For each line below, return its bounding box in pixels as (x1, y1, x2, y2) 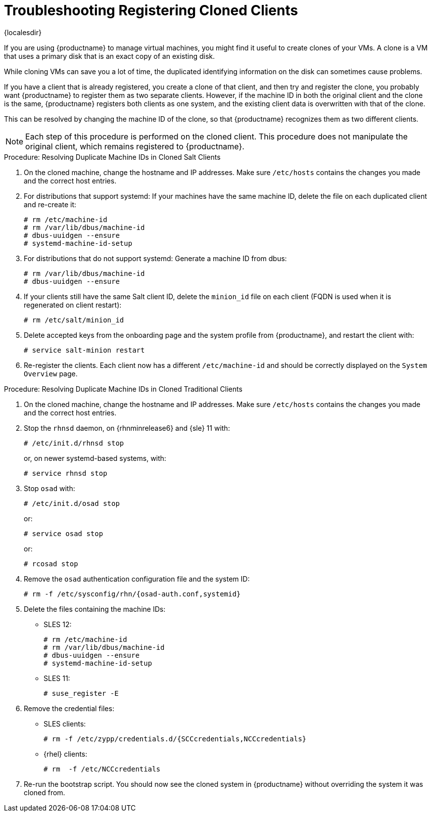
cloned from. (24, 788, 65, 797)
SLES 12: (44, 620, 72, 629)
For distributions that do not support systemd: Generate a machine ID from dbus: (24, 254, 287, 263)
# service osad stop (24, 529, 103, 538)
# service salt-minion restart (24, 346, 145, 354)
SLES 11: (44, 674, 70, 682)
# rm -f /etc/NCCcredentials (44, 765, 161, 773)
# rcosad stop (24, 559, 78, 568)
